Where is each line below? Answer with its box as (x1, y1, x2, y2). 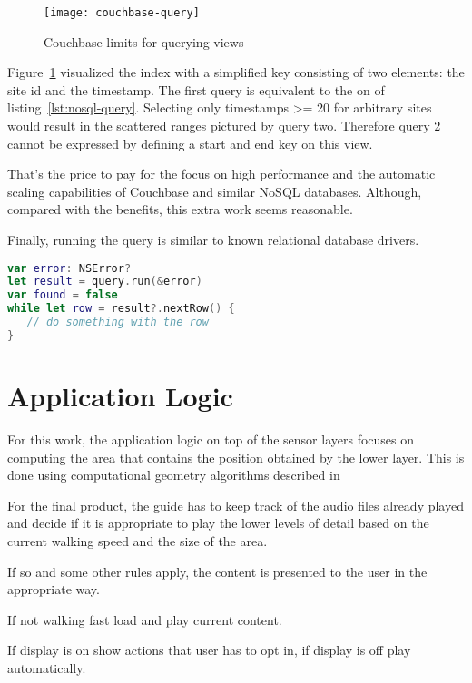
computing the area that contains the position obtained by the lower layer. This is (7, 447, 465, 466)
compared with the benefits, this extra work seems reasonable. (7, 200, 353, 219)
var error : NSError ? (7, 261, 132, 275)
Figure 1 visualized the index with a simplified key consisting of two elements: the (7, 63, 465, 82)
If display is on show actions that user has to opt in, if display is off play (7, 640, 411, 659)
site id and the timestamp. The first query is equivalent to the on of (7, 80, 385, 99)
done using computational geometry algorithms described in (7, 465, 340, 484)
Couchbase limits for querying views (44, 32, 244, 51)
